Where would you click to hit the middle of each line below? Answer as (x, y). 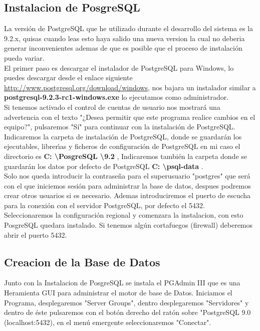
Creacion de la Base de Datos (82, 262)
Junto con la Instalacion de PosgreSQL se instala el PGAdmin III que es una (122, 283)
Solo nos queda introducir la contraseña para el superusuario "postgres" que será (127, 176)
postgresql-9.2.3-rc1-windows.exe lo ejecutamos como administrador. (116, 97)
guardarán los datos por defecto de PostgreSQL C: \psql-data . (104, 166)
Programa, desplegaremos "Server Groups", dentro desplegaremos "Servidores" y (126, 302)
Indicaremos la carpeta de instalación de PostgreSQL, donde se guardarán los (123, 136)
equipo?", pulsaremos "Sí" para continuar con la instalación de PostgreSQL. (120, 127)
